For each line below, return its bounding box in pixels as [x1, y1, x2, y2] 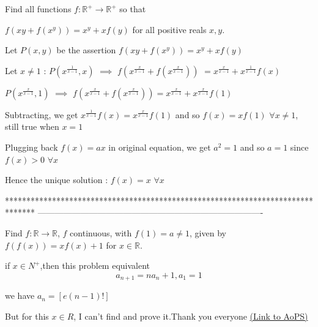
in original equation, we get [108, 140, 211, 153]
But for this [5, 309, 49, 322]
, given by [190, 226, 226, 239]
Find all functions [5, 2, 72, 15]
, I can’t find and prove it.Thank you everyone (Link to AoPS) [73, 309, 308, 322]
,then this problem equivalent [40, 259, 150, 272]
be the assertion [56, 43, 116, 56]
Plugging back [5, 140, 58, 153]
